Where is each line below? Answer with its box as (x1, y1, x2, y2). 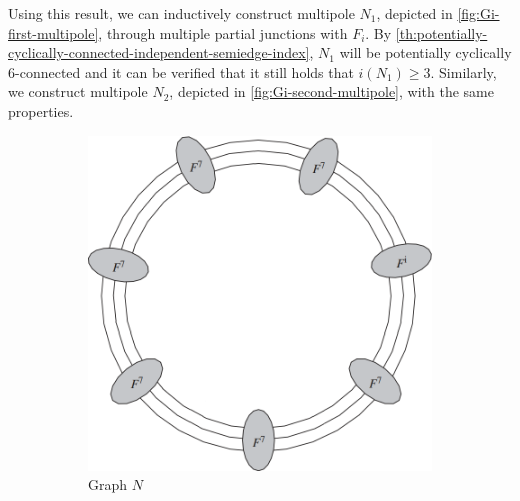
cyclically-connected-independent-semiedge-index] (8, 42, 310, 63)
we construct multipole (8, 81, 148, 102)
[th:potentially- (395, 22, 488, 43)
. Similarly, (430, 61, 497, 82)
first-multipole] (8, 22, 99, 43)
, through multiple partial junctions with (98, 22, 348, 43)
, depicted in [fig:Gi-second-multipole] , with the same (169, 81, 494, 102)
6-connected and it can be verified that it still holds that (8, 61, 354, 82)
